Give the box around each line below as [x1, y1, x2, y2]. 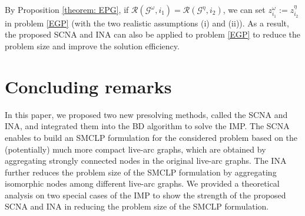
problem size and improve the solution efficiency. [5, 40, 180, 52]
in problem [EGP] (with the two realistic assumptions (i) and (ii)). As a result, [5, 16, 289, 29]
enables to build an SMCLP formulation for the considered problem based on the [5, 131, 298, 143]
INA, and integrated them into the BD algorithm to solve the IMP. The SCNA [5, 120, 290, 132]
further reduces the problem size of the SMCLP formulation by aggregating [5, 166, 277, 178]
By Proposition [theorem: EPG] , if [5, 4, 129, 15]
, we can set [223, 4, 266, 15]
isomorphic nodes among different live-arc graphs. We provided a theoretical [5, 177, 280, 190]
